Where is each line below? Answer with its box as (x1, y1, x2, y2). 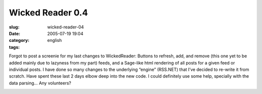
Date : (9, 30, 20, 36)
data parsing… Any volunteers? (9, 80, 71, 86)
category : (9, 38, 30, 43)
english (47, 38, 62, 43)
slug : (9, 24, 19, 30)
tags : (9, 44, 20, 50)
